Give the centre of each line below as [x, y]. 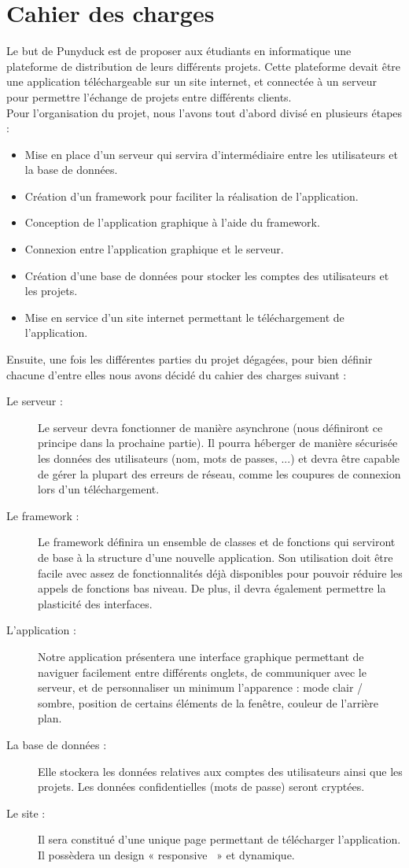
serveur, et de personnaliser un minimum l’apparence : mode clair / [201, 687]
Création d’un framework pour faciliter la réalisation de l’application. [192, 196]
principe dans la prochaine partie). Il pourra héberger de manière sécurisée [218, 443]
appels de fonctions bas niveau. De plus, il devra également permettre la [212, 588]
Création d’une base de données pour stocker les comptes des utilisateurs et [207, 275]
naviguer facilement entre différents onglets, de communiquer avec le [202, 672]
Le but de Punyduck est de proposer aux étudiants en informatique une [179, 51]
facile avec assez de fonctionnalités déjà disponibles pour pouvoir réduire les [220, 573]
